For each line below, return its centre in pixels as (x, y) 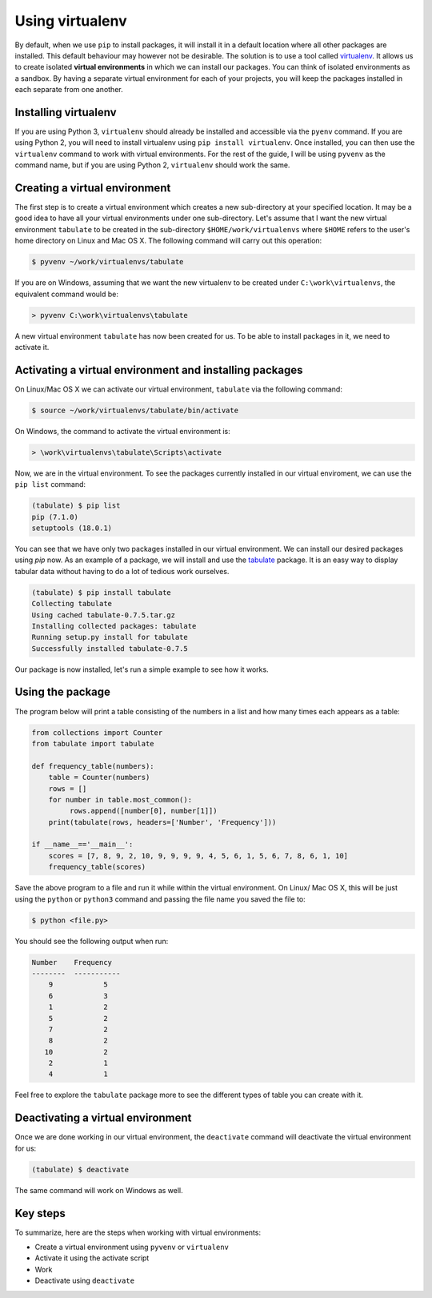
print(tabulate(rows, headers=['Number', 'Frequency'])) (162, 822)
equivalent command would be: (67, 294)
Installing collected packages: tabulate (114, 626)
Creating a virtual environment (93, 188)
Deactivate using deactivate (85, 1280)
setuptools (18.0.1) (72, 528)
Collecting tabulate (72, 604)
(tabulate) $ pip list (76, 506)
